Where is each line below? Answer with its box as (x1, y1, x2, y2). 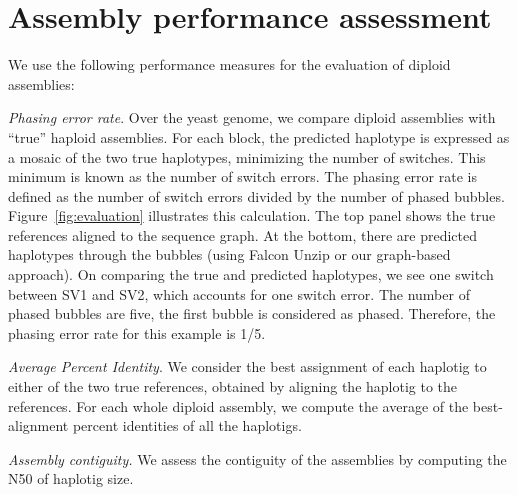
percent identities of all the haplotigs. (72, 415, 302, 436)
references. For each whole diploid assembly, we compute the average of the (8, 395, 469, 416)
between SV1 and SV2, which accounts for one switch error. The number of (8, 283, 470, 304)
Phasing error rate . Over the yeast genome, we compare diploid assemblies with (8, 107, 496, 128)
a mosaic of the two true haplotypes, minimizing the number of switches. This (8, 146, 486, 167)
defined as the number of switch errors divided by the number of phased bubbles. (8, 185, 505, 206)
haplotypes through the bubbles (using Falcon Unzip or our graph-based (8, 244, 451, 265)
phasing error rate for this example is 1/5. (8, 322, 266, 343)
